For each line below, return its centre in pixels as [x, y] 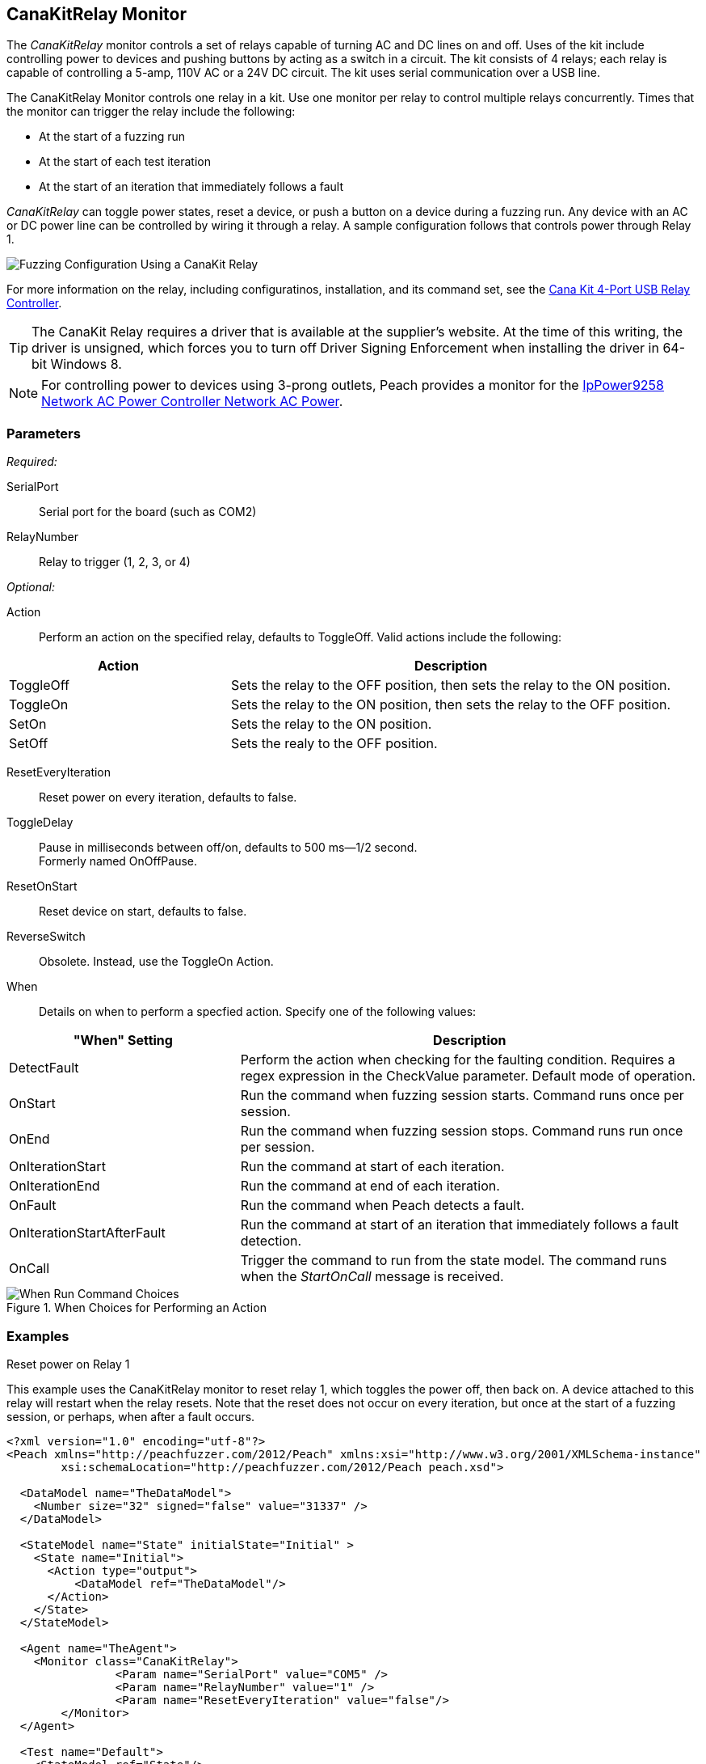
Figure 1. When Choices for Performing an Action [137, 1308]
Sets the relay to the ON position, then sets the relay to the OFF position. [451, 705]
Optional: [31, 587]
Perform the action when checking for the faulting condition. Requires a [458, 1060]
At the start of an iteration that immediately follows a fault [191, 187]
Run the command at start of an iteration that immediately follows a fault [459, 1225]
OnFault [33, 1206]
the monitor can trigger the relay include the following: [151, 112]
